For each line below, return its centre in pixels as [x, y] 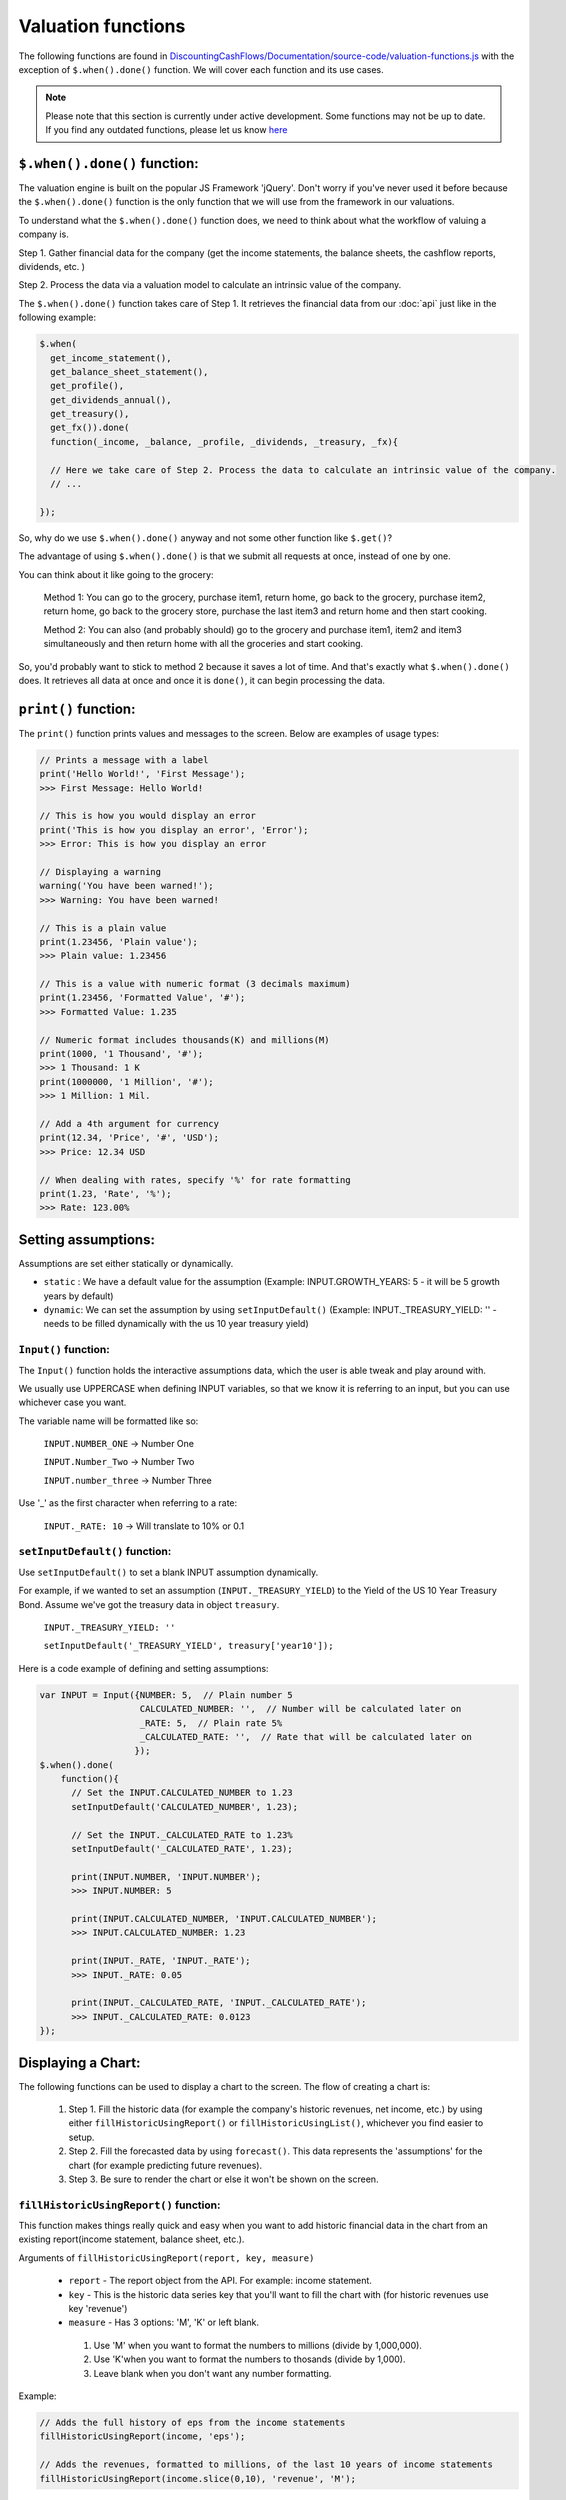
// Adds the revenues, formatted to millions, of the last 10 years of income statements [266, 2464]
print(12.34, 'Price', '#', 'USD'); [129, 1138]
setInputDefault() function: [95, 1552]
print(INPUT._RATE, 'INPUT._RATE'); [161, 1961]
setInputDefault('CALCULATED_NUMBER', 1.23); [185, 1806]
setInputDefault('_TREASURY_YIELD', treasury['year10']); [188, 1646]
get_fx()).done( [90, 428]
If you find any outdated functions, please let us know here [166, 130]
